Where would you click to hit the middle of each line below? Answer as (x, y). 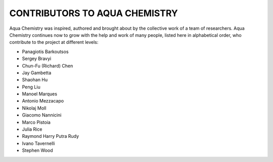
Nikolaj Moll (34, 108)
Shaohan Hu (35, 80)
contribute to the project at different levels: (54, 42)
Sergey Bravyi (37, 59)
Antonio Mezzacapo (43, 101)
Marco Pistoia (36, 122)
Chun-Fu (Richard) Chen (48, 66)
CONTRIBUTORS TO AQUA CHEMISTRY (94, 13)
